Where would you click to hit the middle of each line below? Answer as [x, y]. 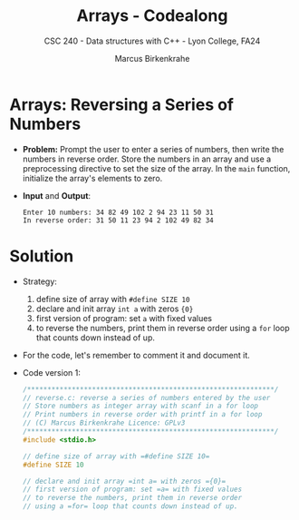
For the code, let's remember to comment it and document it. [136, 355]
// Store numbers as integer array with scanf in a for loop [140, 406]
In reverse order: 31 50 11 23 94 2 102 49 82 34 [118, 220]
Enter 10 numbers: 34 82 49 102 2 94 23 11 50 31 [118, 212]
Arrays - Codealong [152, 16]
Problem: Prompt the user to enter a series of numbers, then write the [153, 149]
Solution [42, 256]
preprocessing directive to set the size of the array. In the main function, [156, 168]
